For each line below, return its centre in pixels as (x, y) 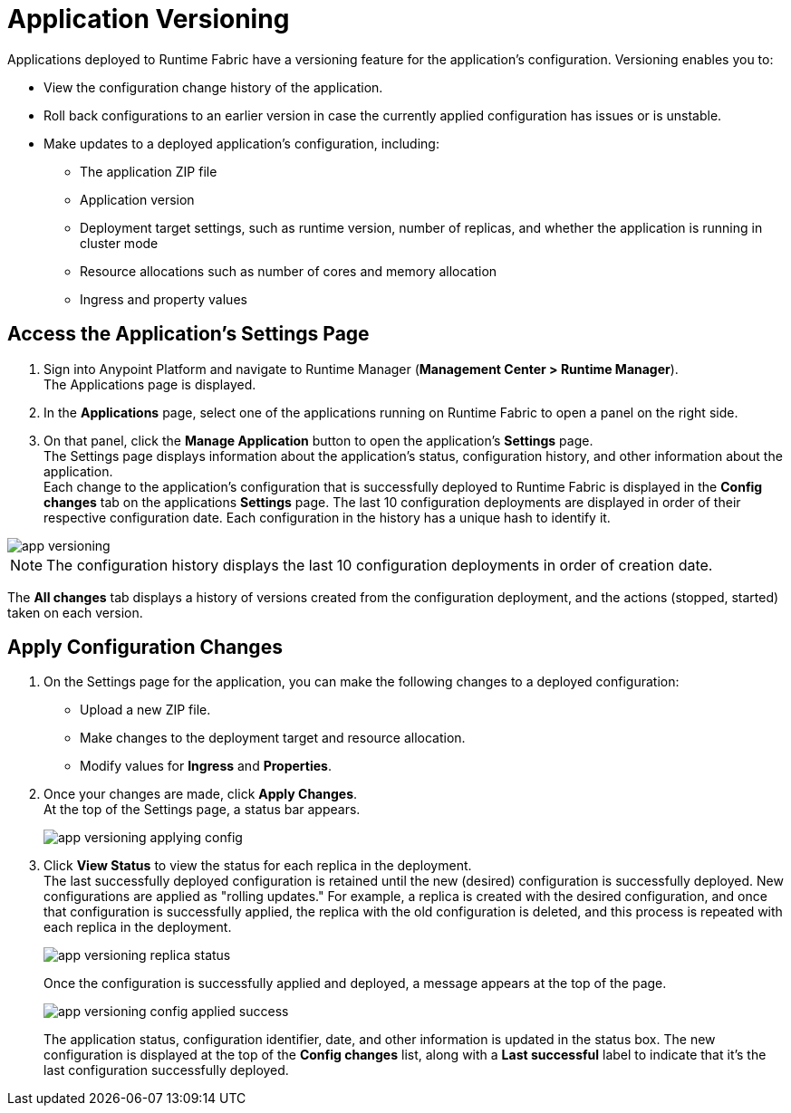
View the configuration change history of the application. (213, 87)
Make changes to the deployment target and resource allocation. (273, 738)
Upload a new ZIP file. (145, 710)
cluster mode (119, 243)
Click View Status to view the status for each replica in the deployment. (258, 866)
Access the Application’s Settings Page (188, 334)
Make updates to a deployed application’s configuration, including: (241, 143)
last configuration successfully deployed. (166, 1070)
